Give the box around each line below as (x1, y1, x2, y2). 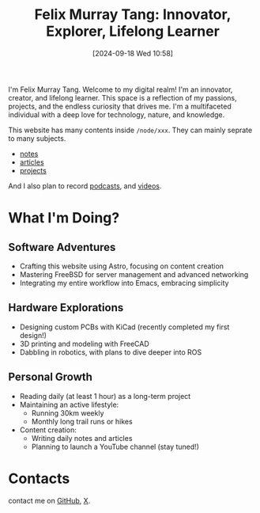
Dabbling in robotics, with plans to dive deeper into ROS (19, 347, 202, 357)
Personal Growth (8, 370, 93, 384)
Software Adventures (8, 240, 116, 254)
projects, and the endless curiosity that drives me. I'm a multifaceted (8, 101, 232, 111)
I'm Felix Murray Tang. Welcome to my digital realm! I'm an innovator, (8, 85, 233, 94)
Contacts (8, 469, 70, 488)
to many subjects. (8, 133, 66, 143)
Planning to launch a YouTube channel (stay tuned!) (31, 442, 200, 451)
